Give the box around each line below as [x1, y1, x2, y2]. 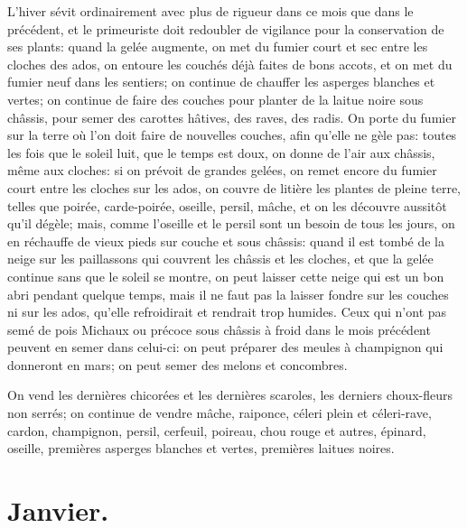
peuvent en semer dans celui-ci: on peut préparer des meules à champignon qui [7, 338, 444, 357]
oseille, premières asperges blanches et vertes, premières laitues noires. [7, 439, 395, 458]
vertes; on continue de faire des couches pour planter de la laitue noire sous [7, 89, 424, 108]
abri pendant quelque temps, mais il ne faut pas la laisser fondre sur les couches [7, 284, 449, 303]
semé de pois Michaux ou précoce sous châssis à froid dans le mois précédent [7, 320, 431, 338]
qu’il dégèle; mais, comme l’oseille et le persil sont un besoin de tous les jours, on [7, 214, 455, 233]
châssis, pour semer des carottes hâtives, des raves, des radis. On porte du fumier [7, 107, 456, 126]
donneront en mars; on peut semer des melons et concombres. [7, 355, 348, 374]
